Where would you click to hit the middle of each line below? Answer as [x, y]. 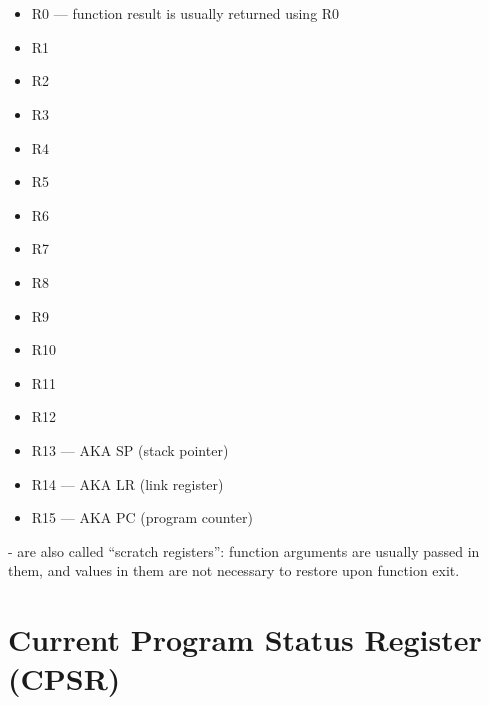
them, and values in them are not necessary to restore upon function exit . [234, 570]
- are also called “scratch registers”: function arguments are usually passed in [244, 550]
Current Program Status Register [245, 639]
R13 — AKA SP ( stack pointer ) [130, 449]
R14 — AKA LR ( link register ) [127, 483]
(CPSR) [64, 678]
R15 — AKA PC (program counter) [142, 517]
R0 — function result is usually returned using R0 [185, 13]
